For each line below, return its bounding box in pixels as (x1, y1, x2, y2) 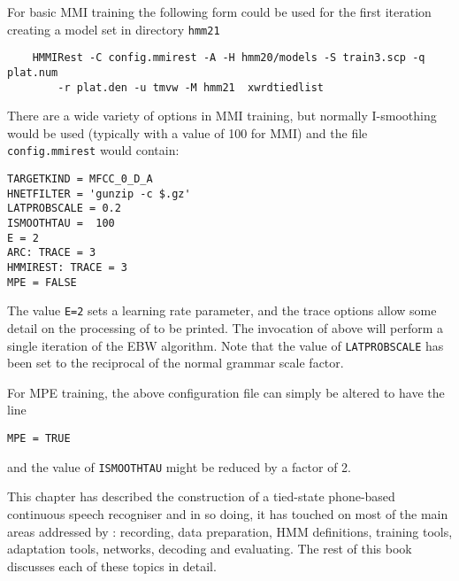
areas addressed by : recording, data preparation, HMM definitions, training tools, (7, 522, 453, 540)
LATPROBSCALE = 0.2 (7, 202, 121, 215)
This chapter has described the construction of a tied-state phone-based (7, 487, 395, 506)
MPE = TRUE (7, 432, 71, 445)
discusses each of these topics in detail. (7, 556, 217, 575)
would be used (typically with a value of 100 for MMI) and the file (7, 123, 368, 142)
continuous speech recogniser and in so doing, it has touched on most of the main (7, 504, 448, 523)
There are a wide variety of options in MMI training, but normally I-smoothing (7, 106, 437, 125)
